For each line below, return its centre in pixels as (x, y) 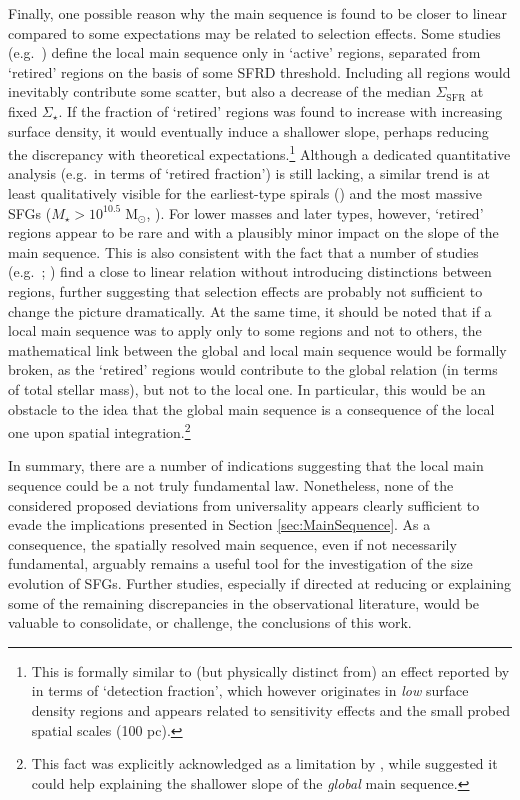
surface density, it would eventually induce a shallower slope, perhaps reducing (248, 130)
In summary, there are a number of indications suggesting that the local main (246, 465)
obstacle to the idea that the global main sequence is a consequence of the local (251, 408)
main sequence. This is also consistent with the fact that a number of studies (243, 251)
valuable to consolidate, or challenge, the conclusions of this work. (210, 622)
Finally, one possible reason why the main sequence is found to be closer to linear (257, 13)
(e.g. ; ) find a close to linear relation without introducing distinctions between (250, 271)
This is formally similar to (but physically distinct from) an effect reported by (270, 670)
